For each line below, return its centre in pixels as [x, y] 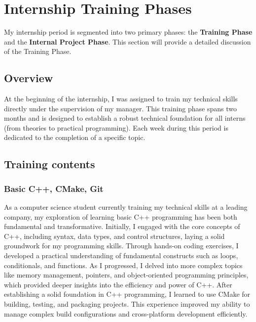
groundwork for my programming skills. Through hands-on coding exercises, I [121, 246]
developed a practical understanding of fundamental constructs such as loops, [121, 255]
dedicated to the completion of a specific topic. [75, 137]
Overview [29, 78]
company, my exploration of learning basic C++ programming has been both [121, 216]
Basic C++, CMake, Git [54, 188]
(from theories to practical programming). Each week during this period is [116, 127]
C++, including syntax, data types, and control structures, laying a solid [114, 236]
